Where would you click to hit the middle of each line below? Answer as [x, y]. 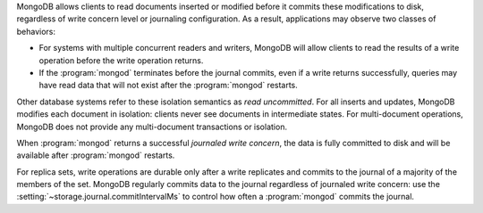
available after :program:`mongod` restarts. [96, 155]
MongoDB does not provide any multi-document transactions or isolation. [152, 127]
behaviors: [36, 31]
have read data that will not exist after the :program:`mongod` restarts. [169, 86]
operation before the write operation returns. [121, 60]
